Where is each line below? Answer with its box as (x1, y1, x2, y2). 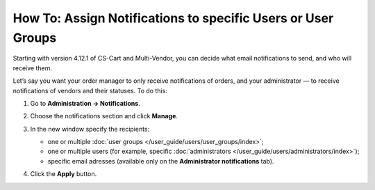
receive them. (12, 63, 52, 72)
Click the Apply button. (30, 170, 97, 178)
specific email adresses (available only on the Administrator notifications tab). (47, 157, 274, 165)
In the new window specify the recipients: (30, 125, 150, 133)
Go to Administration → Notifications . (30, 99, 140, 107)
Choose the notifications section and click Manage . (30, 112, 178, 120)
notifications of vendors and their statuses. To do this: (12, 86, 168, 95)
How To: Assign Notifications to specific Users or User (12, 10, 334, 26)
